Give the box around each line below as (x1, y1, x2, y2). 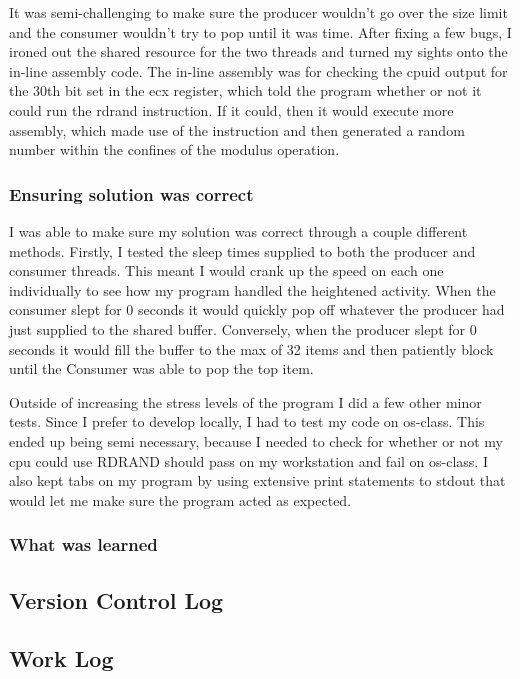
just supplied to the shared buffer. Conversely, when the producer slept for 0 (9, 318, 477, 339)
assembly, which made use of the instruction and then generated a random (9, 119, 465, 140)
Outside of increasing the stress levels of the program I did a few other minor (9, 391, 482, 412)
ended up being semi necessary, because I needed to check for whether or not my (9, 430, 503, 451)
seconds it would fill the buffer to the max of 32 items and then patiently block (9, 338, 494, 359)
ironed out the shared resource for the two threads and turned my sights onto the (9, 41, 508, 62)
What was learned (9, 532, 158, 557)
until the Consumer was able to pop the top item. (9, 358, 314, 379)
